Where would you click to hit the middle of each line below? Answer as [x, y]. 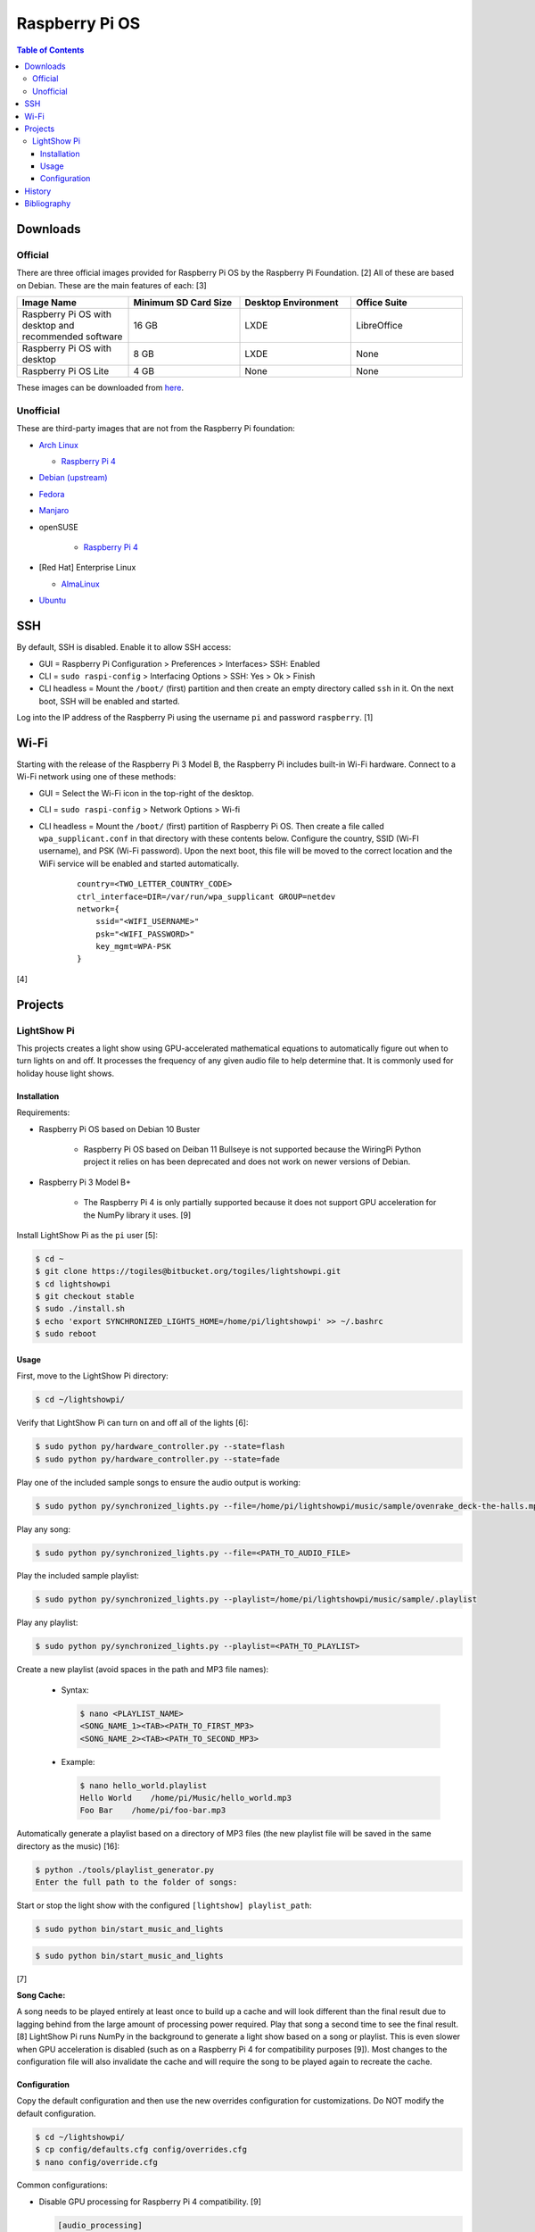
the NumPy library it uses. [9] [137, 1215]
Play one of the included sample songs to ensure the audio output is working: [158, 1482]
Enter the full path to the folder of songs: [136, 1882]
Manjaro [54, 511]
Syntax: [75, 1690]
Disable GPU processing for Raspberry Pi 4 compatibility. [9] [150, 2202]
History [38, 191]
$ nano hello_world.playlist [144, 1785]
